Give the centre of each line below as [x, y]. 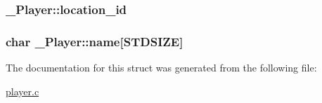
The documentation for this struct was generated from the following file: [161, 68]
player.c [22, 91]
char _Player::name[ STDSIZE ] [95, 41]
